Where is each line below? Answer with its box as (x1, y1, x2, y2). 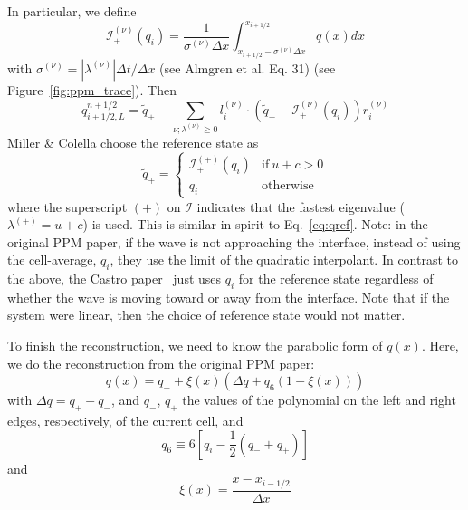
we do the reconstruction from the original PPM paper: (7, 353, 315, 372)
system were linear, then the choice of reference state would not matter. (7, 305, 406, 324)
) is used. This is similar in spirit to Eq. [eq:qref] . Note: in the (82, 215, 428, 234)
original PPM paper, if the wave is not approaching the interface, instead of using (7, 232, 461, 251)
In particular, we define (7, 2, 137, 20)
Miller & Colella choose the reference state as (7, 132, 259, 151)
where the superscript (7, 197, 128, 216)
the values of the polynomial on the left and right (182, 390, 456, 409)
